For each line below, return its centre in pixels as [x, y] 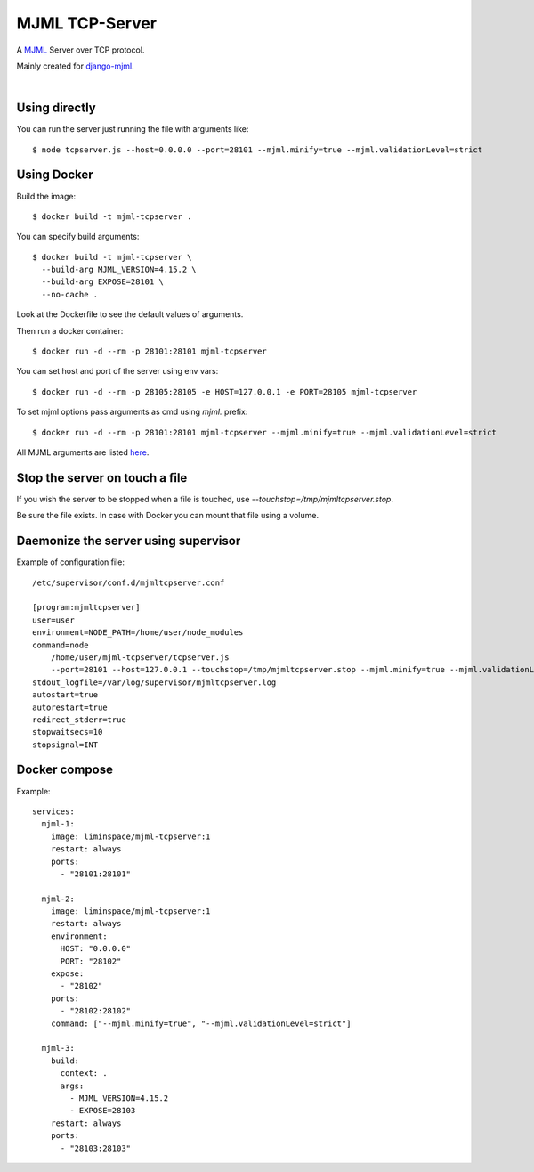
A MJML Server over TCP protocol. [81, 50]
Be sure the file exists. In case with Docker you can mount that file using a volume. [168, 516]
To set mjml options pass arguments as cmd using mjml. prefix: [132, 412]
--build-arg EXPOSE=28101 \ [103, 282]
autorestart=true [70, 707]
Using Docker [55, 175]
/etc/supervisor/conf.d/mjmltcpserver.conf [129, 582]
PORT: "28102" [91, 961]
